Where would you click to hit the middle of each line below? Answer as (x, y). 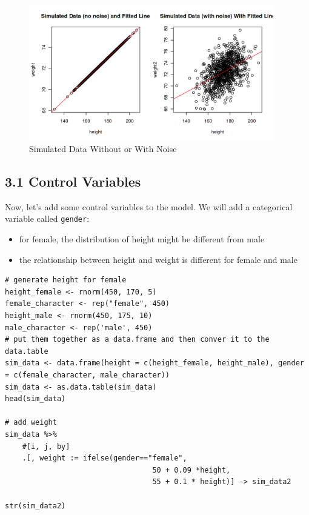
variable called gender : (47, 218)
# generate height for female (66, 280)
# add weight (31, 423)
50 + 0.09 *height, (191, 470)
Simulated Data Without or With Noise (103, 149)
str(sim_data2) (35, 506)
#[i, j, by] (46, 446)
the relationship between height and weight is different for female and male (158, 259)
